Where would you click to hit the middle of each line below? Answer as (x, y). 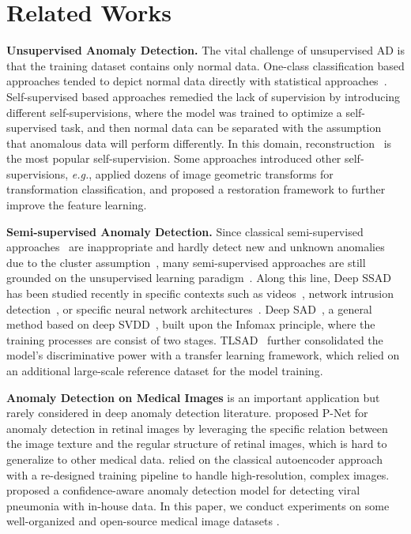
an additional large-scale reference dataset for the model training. (165, 370)
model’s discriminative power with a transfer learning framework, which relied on (203, 355)
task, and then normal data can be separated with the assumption (221, 128)
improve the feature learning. (77, 205)
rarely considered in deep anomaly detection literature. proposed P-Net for (187, 413)
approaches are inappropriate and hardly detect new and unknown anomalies (196, 247)
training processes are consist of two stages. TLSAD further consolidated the (195, 339)
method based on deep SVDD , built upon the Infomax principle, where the (191, 324)
